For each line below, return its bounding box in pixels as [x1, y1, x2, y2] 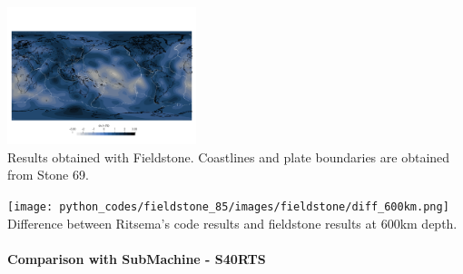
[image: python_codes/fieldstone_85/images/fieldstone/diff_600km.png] [7, 201, 449, 213]
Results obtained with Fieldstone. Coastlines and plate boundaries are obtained [7, 147, 450, 166]
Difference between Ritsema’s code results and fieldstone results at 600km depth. [7, 213, 458, 232]
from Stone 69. [7, 165, 89, 184]
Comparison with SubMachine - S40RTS [7, 249, 266, 268]
